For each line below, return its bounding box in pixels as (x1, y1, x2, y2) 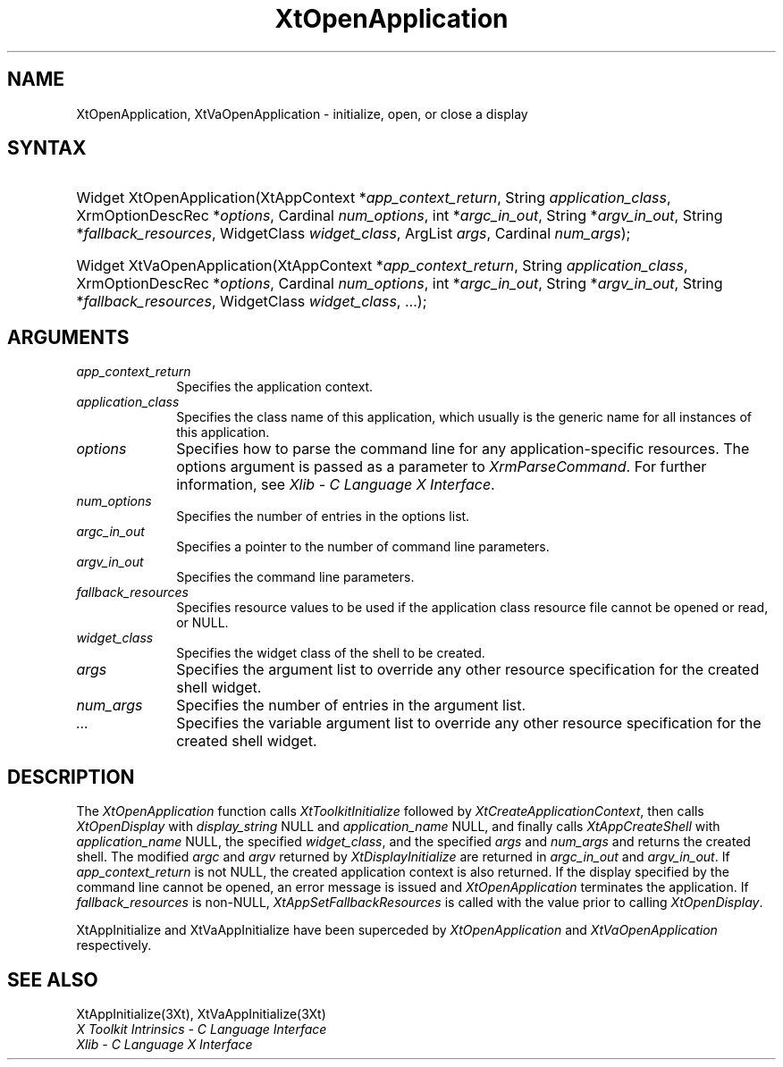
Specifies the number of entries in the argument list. (176, 696, 526, 715)
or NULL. (176, 615, 229, 631)
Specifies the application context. (176, 379, 374, 395)
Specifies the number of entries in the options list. (176, 508, 470, 525)
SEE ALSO (7, 968, 98, 991)
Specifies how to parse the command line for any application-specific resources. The (176, 440, 750, 458)
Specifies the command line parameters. (176, 569, 415, 585)
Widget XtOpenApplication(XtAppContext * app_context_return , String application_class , (76, 189, 671, 207)
